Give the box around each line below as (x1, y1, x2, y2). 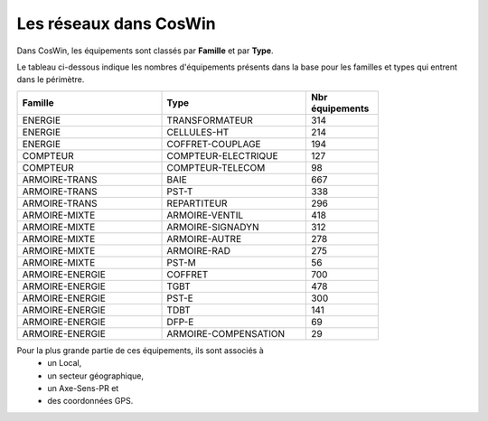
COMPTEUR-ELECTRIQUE (166, 149, 279, 162)
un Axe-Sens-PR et (47, 382, 119, 393)
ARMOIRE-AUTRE (166, 232, 242, 245)
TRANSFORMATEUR (166, 114, 253, 126)
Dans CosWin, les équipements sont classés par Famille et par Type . (16, 45, 275, 56)
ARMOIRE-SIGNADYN (166, 220, 259, 233)
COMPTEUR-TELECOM (166, 161, 266, 173)
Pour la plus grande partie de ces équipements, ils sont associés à (16, 344, 264, 356)
